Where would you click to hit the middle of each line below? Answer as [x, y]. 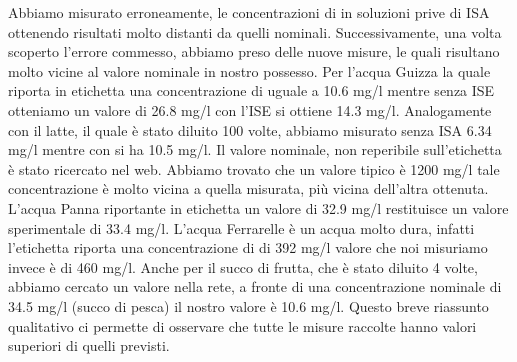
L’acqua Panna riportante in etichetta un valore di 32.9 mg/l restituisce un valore [258, 207]
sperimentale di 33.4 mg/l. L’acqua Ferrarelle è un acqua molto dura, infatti [241, 227]
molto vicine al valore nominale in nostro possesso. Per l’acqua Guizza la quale [249, 70]
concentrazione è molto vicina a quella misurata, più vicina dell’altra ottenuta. [248, 188]
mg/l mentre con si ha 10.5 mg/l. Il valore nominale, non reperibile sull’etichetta [255, 149]
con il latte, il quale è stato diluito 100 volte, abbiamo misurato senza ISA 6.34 [250, 129]
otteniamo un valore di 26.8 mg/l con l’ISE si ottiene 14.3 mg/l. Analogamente [250, 109]
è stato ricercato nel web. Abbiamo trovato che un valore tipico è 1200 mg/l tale [254, 168]
